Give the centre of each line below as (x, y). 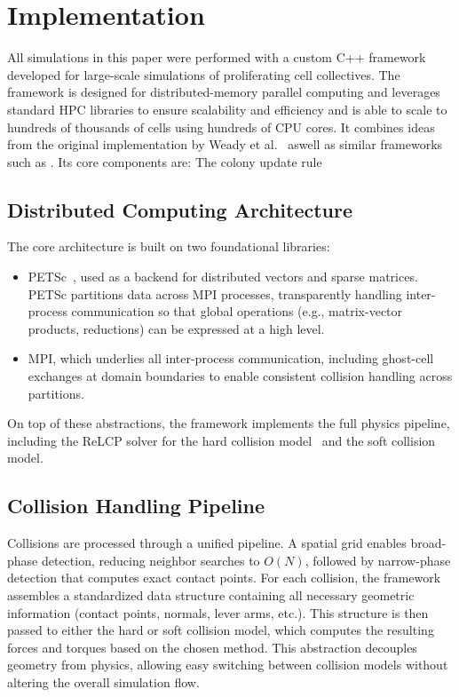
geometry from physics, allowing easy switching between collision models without (228, 665)
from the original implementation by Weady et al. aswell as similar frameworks (225, 144)
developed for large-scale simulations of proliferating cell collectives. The (204, 74)
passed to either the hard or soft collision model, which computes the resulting (221, 630)
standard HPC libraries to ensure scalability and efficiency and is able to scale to (227, 109)
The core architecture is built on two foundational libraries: (169, 246)
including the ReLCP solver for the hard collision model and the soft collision (222, 440)
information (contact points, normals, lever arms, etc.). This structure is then (218, 612)
